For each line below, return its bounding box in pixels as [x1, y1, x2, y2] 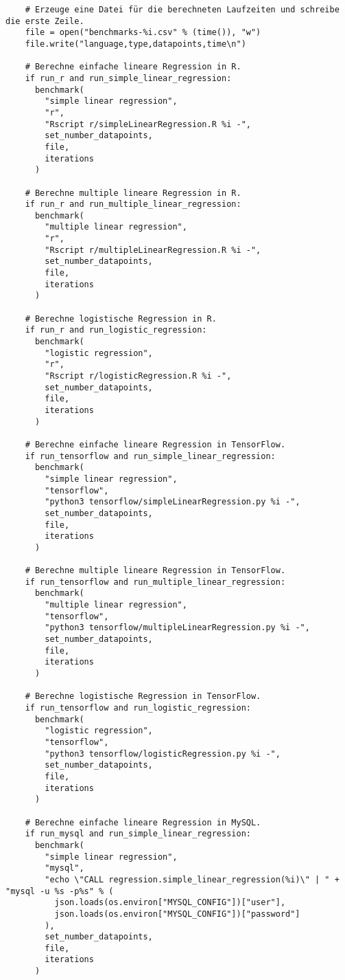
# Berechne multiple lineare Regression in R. [25, 188, 241, 198]
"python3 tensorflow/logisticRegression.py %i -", [45, 748, 281, 759]
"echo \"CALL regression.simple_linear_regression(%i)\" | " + [45, 874, 340, 884]
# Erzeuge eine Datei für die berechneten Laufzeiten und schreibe [25, 5, 340, 14]
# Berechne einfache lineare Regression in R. [25, 62, 241, 72]
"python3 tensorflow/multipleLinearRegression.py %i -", [45, 623, 310, 633]
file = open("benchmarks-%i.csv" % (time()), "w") [25, 27, 261, 38]
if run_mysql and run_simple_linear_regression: [25, 829, 251, 839]
